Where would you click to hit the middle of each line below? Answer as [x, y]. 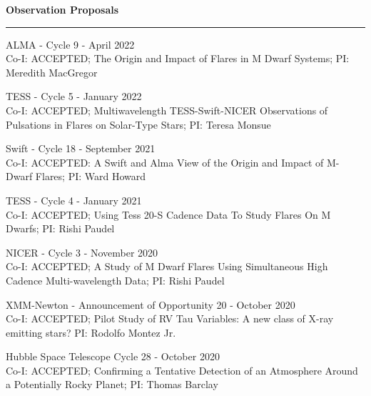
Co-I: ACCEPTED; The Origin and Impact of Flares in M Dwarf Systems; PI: [178, 58]
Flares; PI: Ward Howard [91, 176]
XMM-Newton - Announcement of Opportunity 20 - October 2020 [151, 304]
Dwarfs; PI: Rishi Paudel [60, 228]
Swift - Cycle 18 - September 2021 [81, 148]
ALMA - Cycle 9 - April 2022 [70, 44]
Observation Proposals [62, 9]
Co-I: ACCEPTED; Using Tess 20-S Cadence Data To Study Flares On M [168, 214]
